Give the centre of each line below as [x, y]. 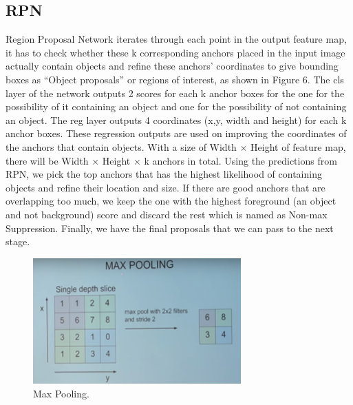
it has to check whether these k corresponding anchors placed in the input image [175, 52]
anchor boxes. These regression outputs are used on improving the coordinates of [176, 133]
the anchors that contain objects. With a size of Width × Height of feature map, [176, 146]
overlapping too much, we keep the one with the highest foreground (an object [171, 201]
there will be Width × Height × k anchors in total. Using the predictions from [171, 160]
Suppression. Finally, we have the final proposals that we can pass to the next [170, 228]
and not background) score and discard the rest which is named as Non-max [167, 214]
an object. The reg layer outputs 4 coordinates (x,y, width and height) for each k [176, 120]
